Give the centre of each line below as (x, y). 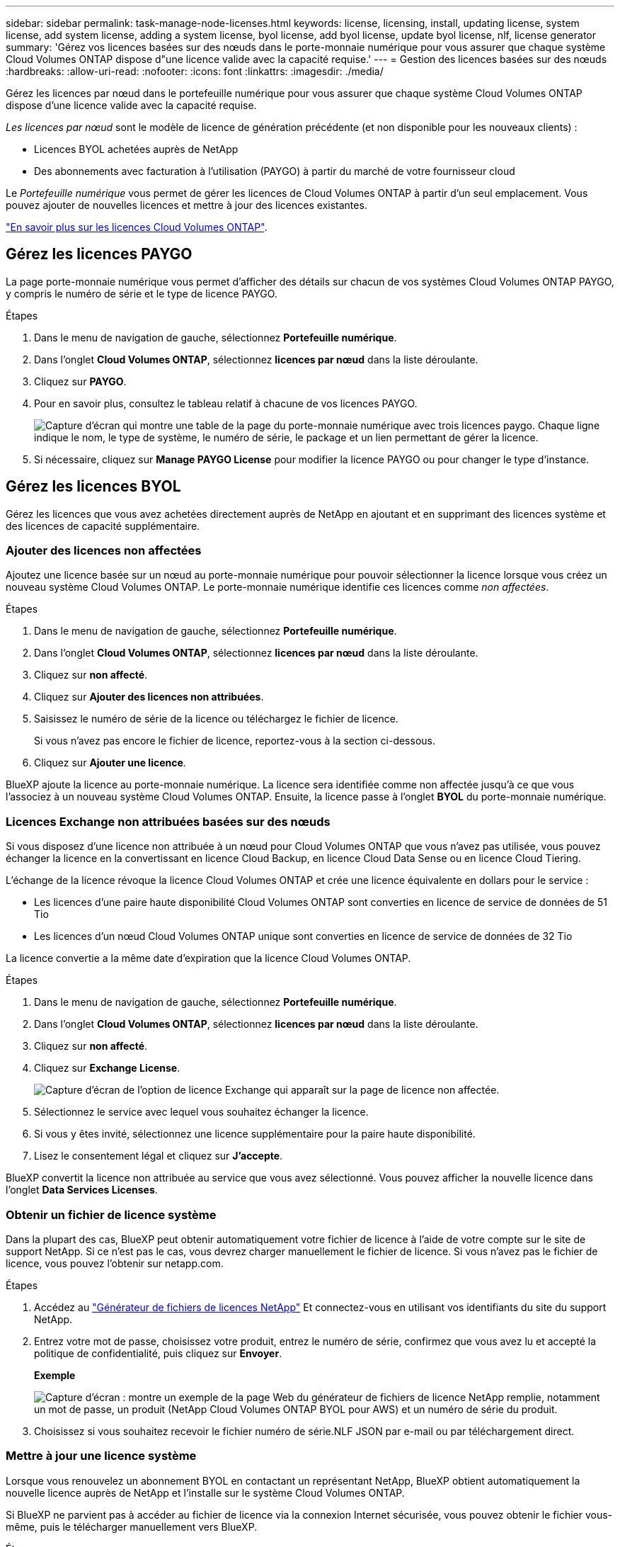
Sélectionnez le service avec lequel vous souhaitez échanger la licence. (201, 1112)
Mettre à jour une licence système (101, 1456)
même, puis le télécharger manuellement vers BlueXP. (132, 1526)
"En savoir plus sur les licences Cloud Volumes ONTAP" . (137, 227)
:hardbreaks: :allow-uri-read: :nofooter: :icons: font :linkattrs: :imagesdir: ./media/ (195, 71)
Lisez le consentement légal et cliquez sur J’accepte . (159, 1156)
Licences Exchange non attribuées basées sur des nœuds (168, 821)
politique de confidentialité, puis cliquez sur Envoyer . (158, 1353)
